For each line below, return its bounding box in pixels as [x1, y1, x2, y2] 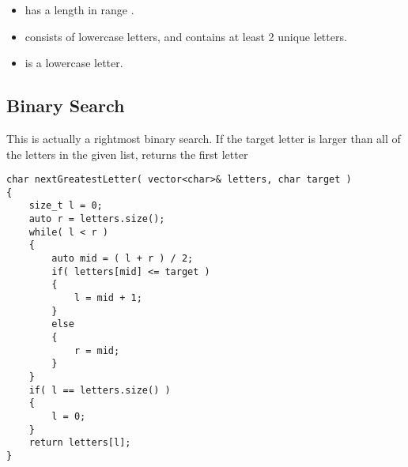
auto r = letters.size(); [28, 213, 165, 225]
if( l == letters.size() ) [28, 384, 171, 396]
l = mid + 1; [74, 292, 142, 304]
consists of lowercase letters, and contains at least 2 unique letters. [25, 28, 347, 44]
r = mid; [74, 345, 120, 356]
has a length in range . [25, 2, 134, 17]
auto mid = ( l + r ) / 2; [51, 253, 194, 265]
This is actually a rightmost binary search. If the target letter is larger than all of [6, 130, 401, 146]
